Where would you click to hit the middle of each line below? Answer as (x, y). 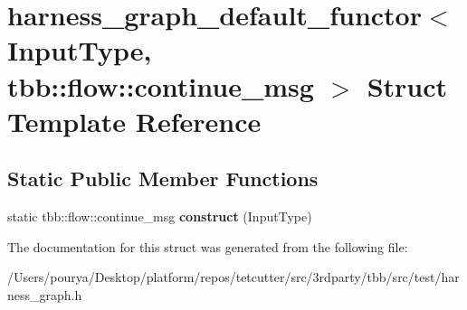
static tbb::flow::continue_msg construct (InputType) (160, 216)
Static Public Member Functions (163, 178)
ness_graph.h (45, 294)
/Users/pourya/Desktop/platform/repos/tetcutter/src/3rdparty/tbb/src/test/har (233, 277)
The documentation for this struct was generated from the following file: (208, 246)
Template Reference (134, 121)
